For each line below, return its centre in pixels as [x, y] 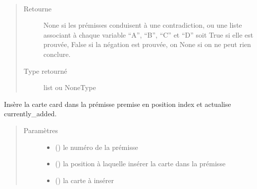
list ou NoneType [70, 87]
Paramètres [41, 130]
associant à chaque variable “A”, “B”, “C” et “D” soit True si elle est [148, 34]
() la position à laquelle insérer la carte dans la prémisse [140, 164]
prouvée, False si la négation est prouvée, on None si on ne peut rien [147, 44]
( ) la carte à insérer [84, 180]
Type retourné [45, 71]
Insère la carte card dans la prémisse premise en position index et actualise [118, 104]
